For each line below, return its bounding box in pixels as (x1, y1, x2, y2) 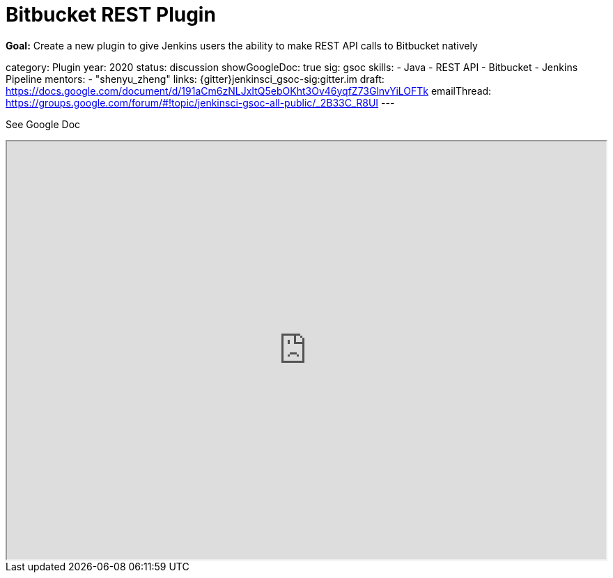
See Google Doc (6, 118, 81, 130)
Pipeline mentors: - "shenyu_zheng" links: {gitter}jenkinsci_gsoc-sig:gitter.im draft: (6, 72, 385, 85)
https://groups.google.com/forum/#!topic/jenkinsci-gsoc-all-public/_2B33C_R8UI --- (6, 96, 395, 109)
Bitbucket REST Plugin (6, 3, 216, 26)
